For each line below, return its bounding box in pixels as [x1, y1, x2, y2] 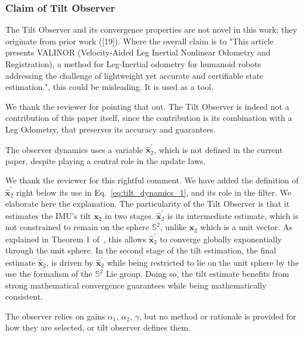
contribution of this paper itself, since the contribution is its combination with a [5, 112, 292, 124]
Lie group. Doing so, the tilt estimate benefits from [106, 267, 289, 280]
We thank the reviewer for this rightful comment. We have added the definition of [5, 174, 299, 186]
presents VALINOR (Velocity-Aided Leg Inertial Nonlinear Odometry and [5, 46, 271, 58]
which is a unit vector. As [200, 221, 292, 233]
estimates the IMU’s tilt [5, 209, 91, 221]
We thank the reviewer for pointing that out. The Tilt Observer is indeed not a [5, 100, 289, 112]
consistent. [5, 290, 43, 303]
